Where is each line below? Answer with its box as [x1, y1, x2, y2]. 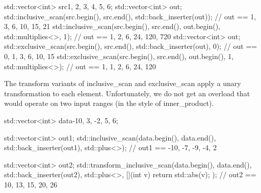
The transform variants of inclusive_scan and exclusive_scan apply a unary [4, 78, 241, 89]
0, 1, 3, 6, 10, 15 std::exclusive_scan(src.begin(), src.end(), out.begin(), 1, [4, 50, 234, 61]
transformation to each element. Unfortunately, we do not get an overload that [4, 88, 250, 98]
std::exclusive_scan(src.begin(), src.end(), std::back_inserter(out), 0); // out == [4, 41, 257, 51]
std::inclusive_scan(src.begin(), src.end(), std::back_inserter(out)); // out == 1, [4, 11, 256, 21]
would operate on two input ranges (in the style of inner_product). [4, 98, 214, 108]
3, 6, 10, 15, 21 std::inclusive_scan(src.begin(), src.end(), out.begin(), [4, 21, 221, 32]
